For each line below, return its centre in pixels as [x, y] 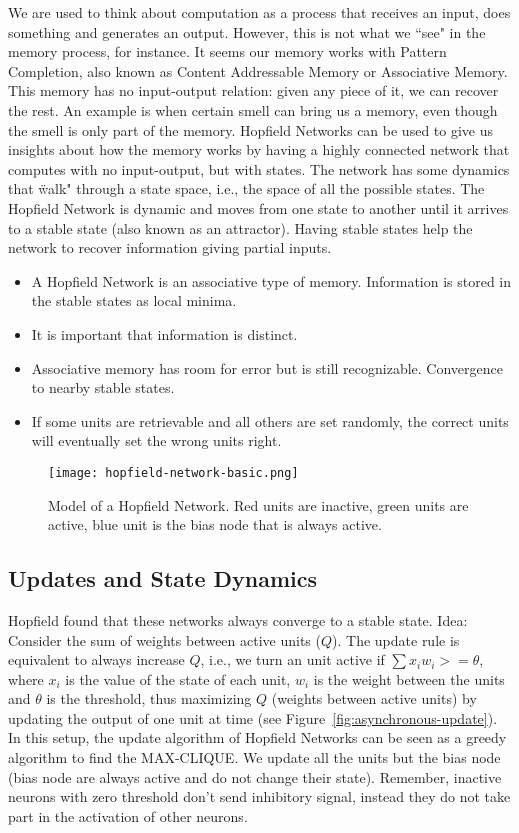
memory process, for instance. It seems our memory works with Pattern [227, 51]
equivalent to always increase [96, 659]
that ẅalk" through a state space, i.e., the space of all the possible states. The [246, 188]
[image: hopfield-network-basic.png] [173, 472]
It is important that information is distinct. [164, 333]
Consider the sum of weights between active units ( [164, 639]
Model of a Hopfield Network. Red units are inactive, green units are [258, 504]
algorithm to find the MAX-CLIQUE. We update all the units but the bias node [254, 757]
